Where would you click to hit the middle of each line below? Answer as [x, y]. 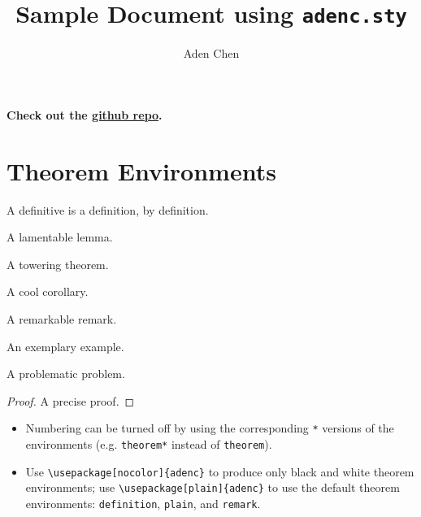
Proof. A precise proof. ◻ [71, 400]
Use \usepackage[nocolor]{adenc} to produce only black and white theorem [220, 471]
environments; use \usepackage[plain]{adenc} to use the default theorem [213, 487]
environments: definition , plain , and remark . [143, 503]
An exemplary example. [65, 346]
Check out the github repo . [85, 114]
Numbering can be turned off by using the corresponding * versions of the [210, 428]
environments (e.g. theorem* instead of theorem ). [149, 443]
